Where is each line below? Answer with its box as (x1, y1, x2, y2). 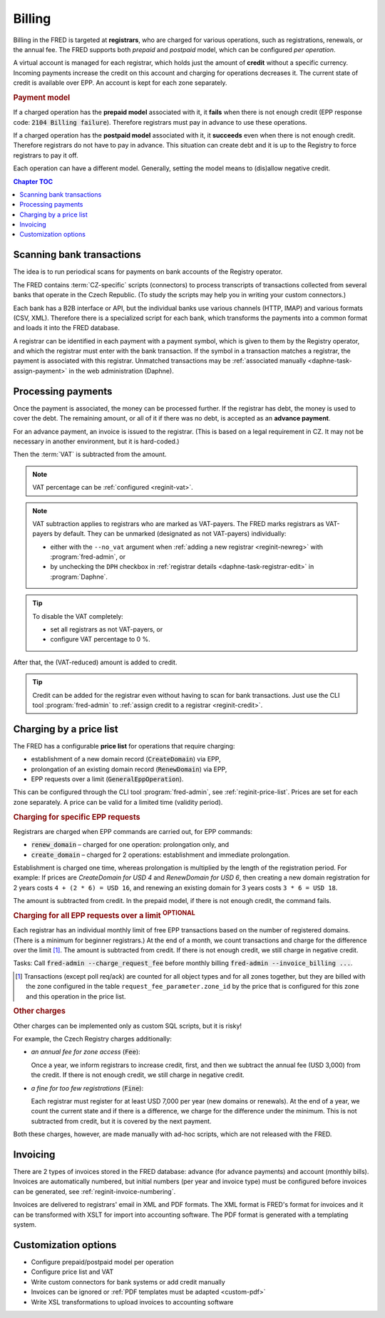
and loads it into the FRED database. (13, 324, 120, 332)
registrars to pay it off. (13, 150, 78, 160)
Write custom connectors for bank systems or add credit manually (31, 1277, 226, 1286)
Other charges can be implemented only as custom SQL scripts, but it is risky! (13, 1021, 242, 1030)
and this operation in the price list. (26, 992, 126, 1001)
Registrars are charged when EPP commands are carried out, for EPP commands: (13, 827, 253, 835)
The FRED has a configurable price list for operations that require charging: (13, 741, 235, 750)
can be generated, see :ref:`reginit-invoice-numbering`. (13, 1187, 176, 1195)
